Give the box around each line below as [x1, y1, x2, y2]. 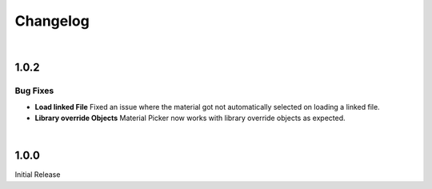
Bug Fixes [14, 85, 54, 96]
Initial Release [14, 170, 61, 179]
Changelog [14, 12, 90, 30]
